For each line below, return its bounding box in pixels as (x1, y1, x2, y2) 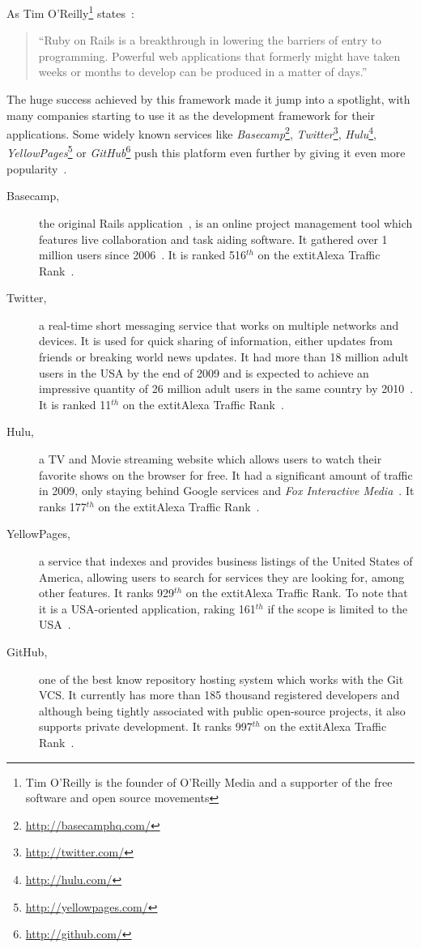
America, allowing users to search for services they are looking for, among (39, 568, 405, 585)
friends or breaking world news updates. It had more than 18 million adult (39, 348, 409, 365)
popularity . (6, 160, 67, 177)
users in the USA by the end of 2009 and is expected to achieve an (39, 364, 369, 381)
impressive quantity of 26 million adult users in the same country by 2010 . (39, 380, 414, 397)
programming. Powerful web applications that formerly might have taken (38, 47, 401, 64)
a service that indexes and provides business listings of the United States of (39, 553, 413, 569)
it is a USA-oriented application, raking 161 (39, 600, 256, 617)
